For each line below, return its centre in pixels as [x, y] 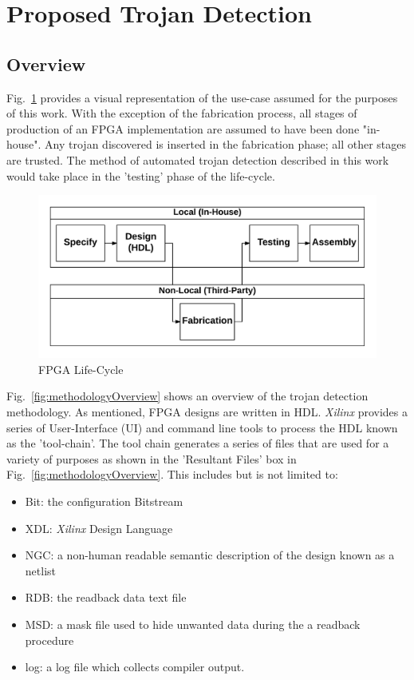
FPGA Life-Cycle [81, 369]
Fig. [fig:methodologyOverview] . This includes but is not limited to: [172, 474]
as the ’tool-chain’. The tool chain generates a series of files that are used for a [198, 443]
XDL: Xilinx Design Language [99, 528]
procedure [49, 640]
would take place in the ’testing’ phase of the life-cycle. [141, 175]
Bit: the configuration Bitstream [104, 501]
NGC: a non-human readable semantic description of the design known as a [210, 555]
